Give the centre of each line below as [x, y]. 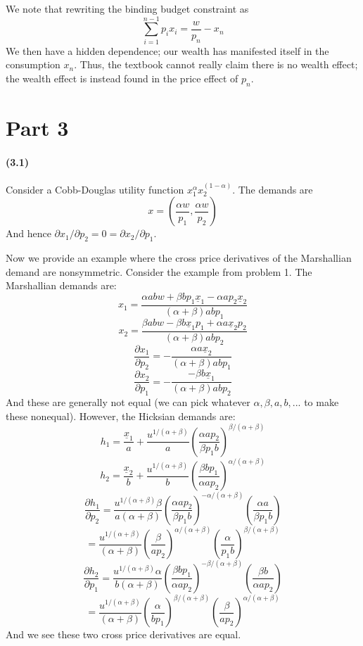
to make [321, 402]
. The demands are [273, 189]
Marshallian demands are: [61, 285]
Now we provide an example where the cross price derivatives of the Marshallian [179, 258]
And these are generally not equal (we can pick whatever [128, 402]
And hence [28, 233]
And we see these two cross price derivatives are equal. [123, 634]
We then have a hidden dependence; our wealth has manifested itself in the [167, 50]
